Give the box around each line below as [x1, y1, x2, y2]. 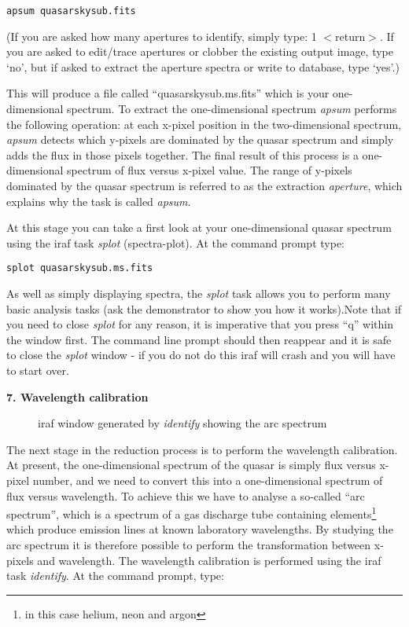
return [335, 27, 366, 44]
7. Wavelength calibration [6, 388, 149, 405]
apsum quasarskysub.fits [6, 5, 136, 16]
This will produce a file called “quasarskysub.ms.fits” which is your [6, 85, 330, 101]
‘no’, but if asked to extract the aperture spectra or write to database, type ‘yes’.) [6, 58, 400, 75]
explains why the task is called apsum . [6, 192, 191, 209]
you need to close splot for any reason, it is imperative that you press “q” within [6, 316, 393, 332]
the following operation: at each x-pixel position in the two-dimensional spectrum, [6, 115, 401, 132]
